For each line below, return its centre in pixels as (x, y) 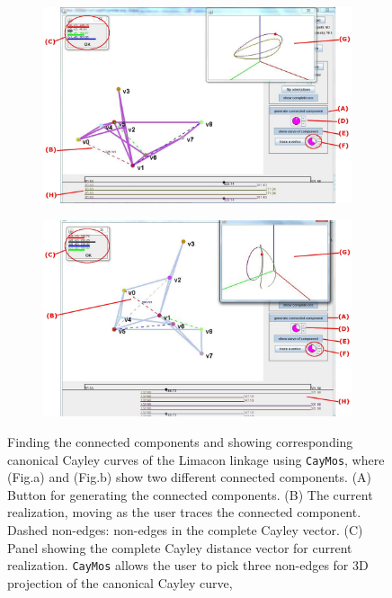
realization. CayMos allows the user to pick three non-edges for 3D (188, 565)
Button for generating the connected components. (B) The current (190, 494)
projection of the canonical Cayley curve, (120, 582)
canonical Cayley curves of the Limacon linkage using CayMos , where (196, 459)
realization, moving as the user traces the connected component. (184, 512)
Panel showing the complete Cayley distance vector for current (180, 547)
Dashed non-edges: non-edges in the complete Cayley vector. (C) (185, 529)
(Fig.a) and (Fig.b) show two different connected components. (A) (190, 477)
